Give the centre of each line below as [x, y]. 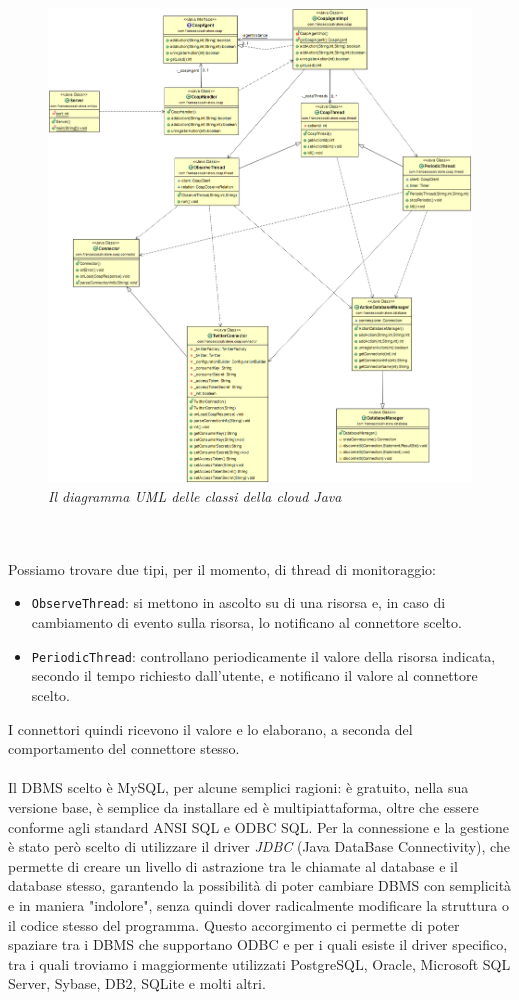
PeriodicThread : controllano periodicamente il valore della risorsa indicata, [263, 655]
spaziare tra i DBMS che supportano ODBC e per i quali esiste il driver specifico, [258, 944]
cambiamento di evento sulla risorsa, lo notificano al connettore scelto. [246, 622]
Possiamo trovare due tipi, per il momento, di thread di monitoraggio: [222, 568]
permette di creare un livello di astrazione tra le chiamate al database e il [233, 865]
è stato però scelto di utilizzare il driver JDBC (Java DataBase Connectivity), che [259, 846]
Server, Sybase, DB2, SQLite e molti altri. [137, 983]
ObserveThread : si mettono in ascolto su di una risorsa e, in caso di [238, 602]
